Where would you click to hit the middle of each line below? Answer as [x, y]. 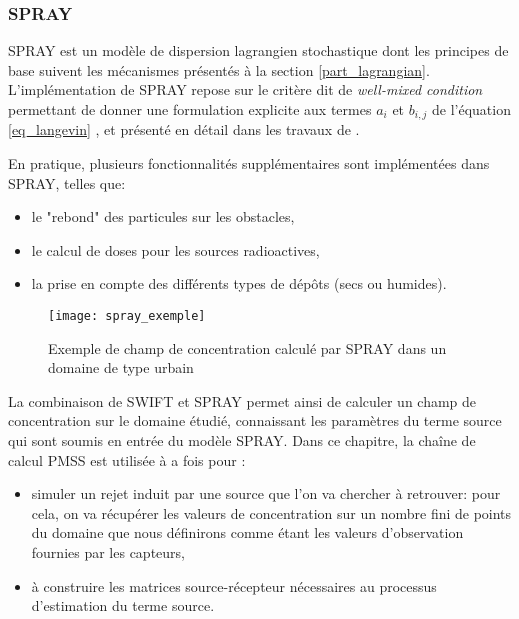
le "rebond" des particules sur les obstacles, [163, 216]
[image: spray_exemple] [127, 316]
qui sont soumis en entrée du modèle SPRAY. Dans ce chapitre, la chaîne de [242, 440]
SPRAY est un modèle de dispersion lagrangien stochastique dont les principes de [258, 50]
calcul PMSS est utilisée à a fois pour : [127, 459]
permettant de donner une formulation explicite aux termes [190, 109]
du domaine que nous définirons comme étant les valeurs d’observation [247, 532]
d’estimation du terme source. [123, 605]
